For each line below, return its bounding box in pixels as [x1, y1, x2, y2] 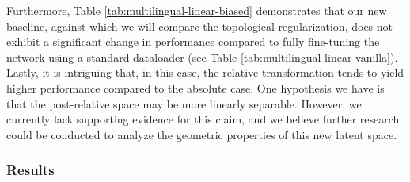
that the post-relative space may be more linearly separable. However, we [6, 95, 362, 112]
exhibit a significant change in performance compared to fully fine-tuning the [6, 33, 380, 50]
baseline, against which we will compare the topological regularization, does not [6, 17, 393, 34]
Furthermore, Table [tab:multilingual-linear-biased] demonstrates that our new [6, 2, 387, 18]
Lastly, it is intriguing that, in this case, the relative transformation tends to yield [6, 64, 404, 81]
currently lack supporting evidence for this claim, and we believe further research [6, 111, 400, 127]
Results [6, 160, 55, 180]
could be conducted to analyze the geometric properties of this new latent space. [6, 126, 397, 142]
